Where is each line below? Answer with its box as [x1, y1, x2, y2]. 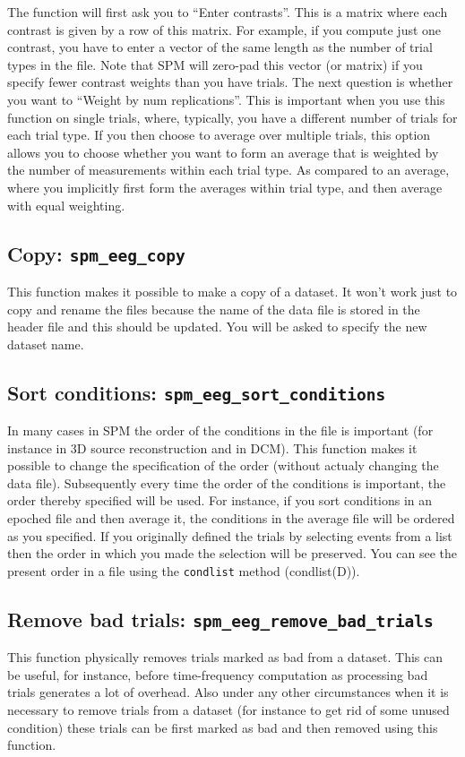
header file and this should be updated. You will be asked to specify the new [7, 317, 427, 336]
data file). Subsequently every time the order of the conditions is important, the [7, 473, 446, 492]
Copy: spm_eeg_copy [7, 239, 185, 267]
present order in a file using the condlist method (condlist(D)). [7, 561, 360, 580]
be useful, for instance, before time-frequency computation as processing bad [7, 665, 428, 684]
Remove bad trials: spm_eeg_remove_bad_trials [7, 605, 434, 632]
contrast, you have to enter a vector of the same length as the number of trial [7, 38, 433, 56]
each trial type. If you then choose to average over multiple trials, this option [7, 125, 431, 144]
